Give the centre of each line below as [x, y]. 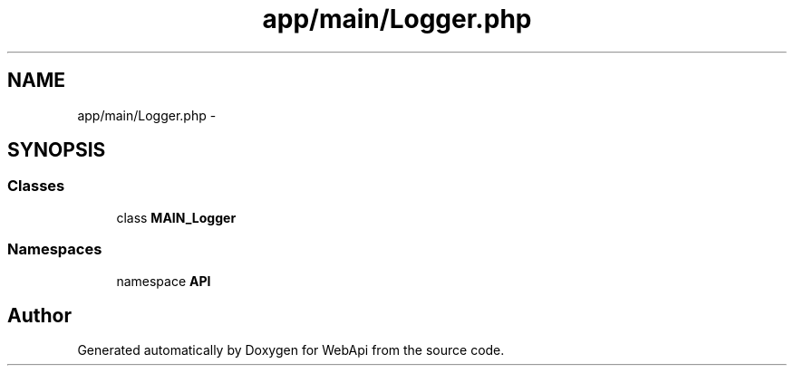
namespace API [164, 281]
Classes [36, 186]
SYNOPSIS [57, 150]
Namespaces [55, 249]
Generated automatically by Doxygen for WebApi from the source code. [291, 350]
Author [39, 315]
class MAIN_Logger [176, 217]
